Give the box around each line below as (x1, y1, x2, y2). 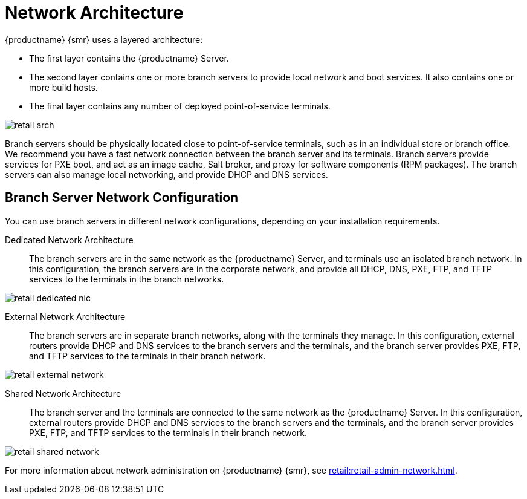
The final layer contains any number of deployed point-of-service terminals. (29, 100, 331, 111)
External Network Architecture (5, 311, 126, 322)
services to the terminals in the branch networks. (29, 273, 224, 284)
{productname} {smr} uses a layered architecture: (5, 34, 203, 45)
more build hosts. (29, 82, 98, 93)
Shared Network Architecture (5, 388, 121, 399)
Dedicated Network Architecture (5, 234, 134, 245)
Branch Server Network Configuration (5, 190, 239, 206)
